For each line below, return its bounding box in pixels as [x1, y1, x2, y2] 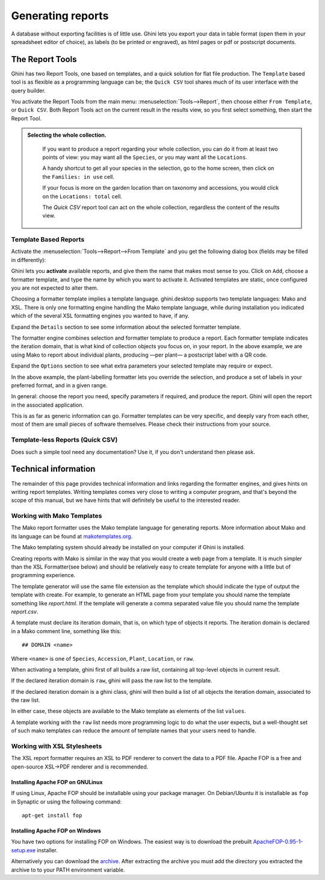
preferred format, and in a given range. [11, 381, 108, 389]
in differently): [11, 256, 46, 263]
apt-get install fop [22, 812, 82, 819]
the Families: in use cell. [42, 173, 114, 180]
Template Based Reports [11, 236, 85, 244]
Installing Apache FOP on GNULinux [11, 778, 103, 785]
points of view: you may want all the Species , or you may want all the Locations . [42, 154, 248, 161]
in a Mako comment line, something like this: [11, 627, 122, 635]
